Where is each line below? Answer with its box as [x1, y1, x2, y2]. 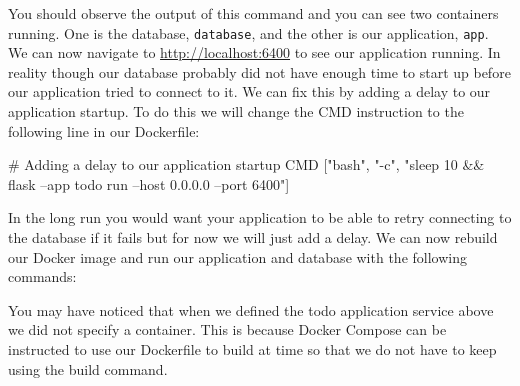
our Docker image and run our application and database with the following [8, 246, 467, 267]
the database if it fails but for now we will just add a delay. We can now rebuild [8, 227, 498, 247]
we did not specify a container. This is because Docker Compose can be [8, 319, 447, 340]
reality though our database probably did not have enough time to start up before [8, 61, 511, 82]
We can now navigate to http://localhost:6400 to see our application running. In [8, 42, 501, 63]
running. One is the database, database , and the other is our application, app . [8, 22, 489, 43]
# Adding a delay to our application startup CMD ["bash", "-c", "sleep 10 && [8, 154, 485, 175]
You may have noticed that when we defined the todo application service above [8, 299, 494, 320]
